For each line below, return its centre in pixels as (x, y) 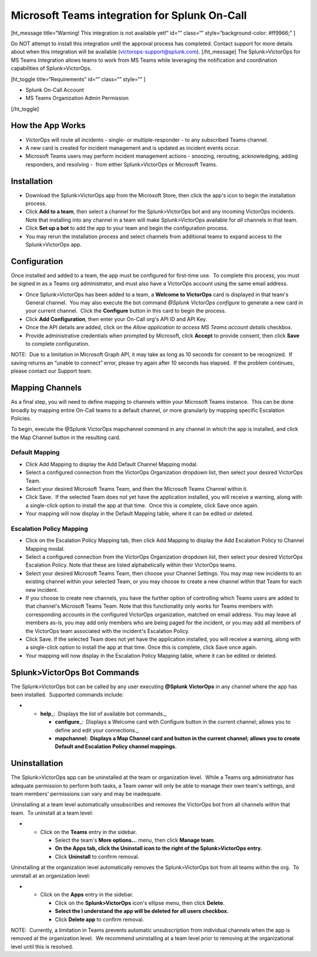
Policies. (21, 418)
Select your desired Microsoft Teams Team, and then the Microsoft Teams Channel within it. (137, 488)
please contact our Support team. (51, 371)
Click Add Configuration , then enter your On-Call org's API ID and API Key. (117, 319)
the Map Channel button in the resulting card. (66, 437)
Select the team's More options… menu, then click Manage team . (135, 840)
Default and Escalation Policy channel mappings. (116, 747)
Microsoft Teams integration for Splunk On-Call (129, 15)
